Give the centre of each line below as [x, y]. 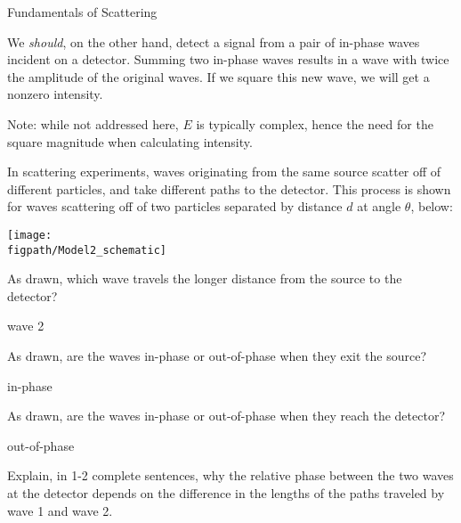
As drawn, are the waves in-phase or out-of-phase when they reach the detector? [226, 416]
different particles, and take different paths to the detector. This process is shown [229, 188]
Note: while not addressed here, [93, 123]
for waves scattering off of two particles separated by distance [175, 206]
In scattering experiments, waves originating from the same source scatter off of [224, 172]
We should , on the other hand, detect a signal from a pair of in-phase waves [214, 41]
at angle [379, 206]
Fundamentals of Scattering [82, 12]
